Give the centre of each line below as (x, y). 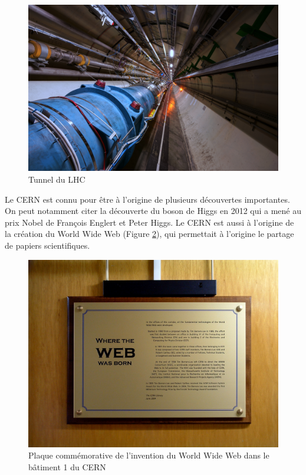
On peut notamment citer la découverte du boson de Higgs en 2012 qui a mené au (153, 211)
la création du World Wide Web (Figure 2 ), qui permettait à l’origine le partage (149, 234)
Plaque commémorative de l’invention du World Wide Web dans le (149, 455)
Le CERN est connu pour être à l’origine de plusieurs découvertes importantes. (147, 199)
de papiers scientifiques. (47, 245)
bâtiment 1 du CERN (67, 466)
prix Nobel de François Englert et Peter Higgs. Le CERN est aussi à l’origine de (149, 222)
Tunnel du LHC (57, 179)
